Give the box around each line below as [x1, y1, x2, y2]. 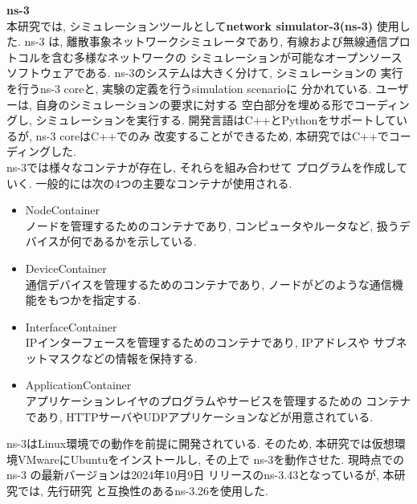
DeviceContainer [25, 259, 107, 276]
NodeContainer [25, 201, 100, 218]
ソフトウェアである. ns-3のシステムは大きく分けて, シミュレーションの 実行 [6, 64, 403, 81]
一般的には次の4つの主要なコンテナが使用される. [35, 174, 292, 191]
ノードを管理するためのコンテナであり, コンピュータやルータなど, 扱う [25, 217, 399, 234]
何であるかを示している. [70, 233, 197, 250]
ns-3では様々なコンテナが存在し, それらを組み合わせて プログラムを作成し [6, 158, 397, 175]
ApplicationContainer [25, 376, 132, 393]
